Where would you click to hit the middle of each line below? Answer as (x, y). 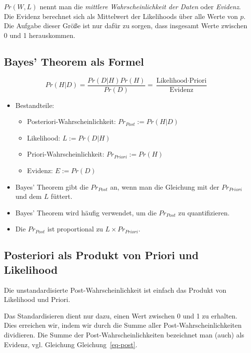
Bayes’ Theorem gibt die (52, 186)
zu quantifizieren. (204, 212)
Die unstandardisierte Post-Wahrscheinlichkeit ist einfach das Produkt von (115, 290)
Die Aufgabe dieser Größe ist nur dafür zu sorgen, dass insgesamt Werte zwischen (126, 26)
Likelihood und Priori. (37, 299)
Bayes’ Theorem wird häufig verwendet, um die (86, 212)
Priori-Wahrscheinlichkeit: (66, 154)
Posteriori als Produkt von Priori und (101, 255)
